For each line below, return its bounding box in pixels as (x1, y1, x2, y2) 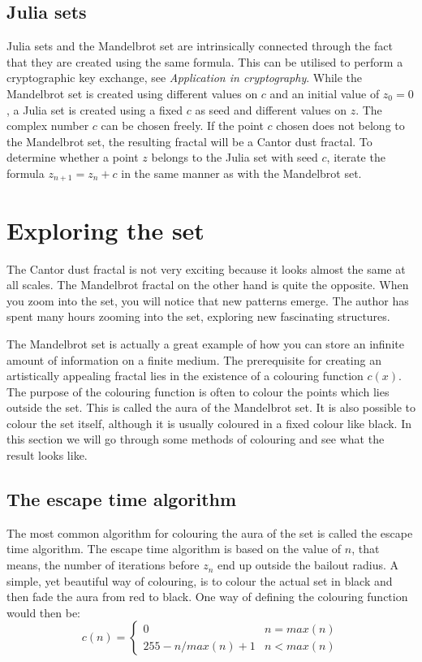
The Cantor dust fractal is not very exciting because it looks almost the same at (6, 260, 406, 277)
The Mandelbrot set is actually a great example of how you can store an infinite (6, 335, 404, 352)
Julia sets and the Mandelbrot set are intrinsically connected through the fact (6, 37, 393, 54)
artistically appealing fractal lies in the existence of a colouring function (6, 367, 364, 384)
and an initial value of (269, 84, 380, 102)
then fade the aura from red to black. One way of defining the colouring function (6, 588, 408, 605)
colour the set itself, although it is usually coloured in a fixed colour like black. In (6, 414, 411, 431)
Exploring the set (6, 213, 205, 246)
